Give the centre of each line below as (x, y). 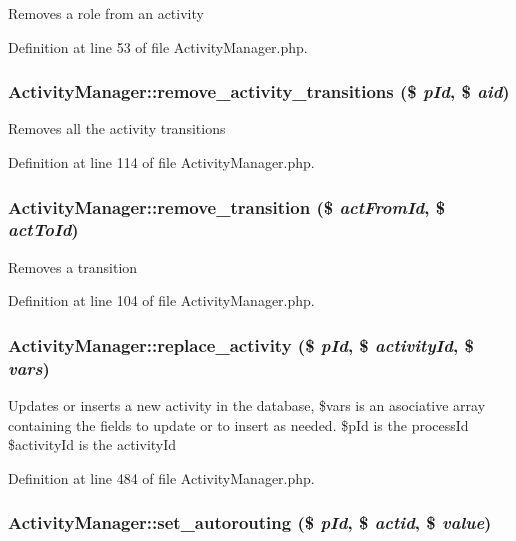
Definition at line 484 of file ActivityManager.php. (161, 477)
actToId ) (43, 229)
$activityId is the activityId (92, 444)
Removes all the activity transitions (117, 128)
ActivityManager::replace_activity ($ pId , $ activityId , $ (241, 344)
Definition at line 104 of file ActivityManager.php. (161, 300)
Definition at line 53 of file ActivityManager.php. (158, 46)
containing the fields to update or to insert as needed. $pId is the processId (238, 424)
